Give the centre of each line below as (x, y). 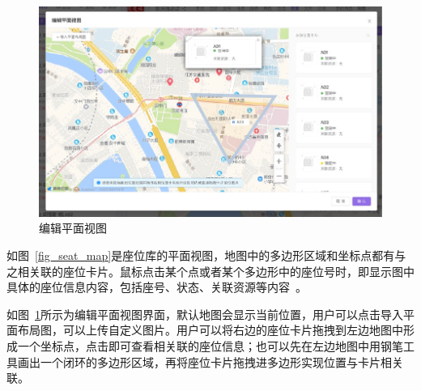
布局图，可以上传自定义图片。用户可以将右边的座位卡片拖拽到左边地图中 (210, 330)
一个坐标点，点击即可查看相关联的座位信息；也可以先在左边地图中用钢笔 (210, 345)
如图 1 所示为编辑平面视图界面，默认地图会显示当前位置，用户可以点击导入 (205, 314)
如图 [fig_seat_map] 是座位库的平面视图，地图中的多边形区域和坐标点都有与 (206, 255)
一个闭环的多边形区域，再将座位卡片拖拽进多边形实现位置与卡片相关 (221, 361)
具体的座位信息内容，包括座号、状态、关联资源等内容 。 (157, 287)
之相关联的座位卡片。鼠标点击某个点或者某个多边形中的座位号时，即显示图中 (210, 271)
